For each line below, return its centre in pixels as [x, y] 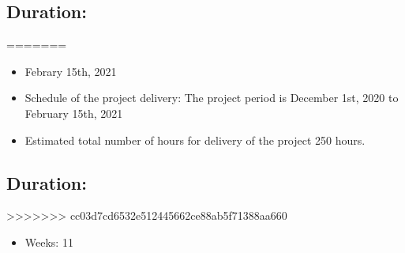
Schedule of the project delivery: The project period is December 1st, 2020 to [212, 98]
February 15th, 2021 [74, 113]
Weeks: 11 [49, 242]
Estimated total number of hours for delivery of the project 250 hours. [195, 140]
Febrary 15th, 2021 [71, 71]
